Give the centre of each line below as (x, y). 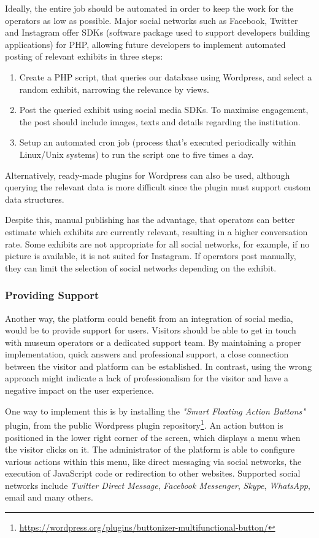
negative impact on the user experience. (79, 390)
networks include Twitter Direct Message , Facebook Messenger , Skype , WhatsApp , (158, 485)
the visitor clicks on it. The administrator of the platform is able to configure (150, 449)
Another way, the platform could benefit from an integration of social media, (149, 318)
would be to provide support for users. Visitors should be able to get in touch (151, 330)
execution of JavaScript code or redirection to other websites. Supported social (153, 473)
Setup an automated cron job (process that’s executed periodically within (158, 142)
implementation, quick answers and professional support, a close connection (147, 354)
